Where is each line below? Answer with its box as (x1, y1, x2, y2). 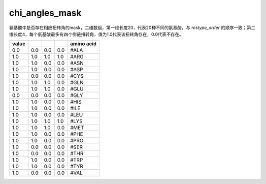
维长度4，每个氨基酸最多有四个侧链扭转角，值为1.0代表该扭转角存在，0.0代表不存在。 (9, 31, 184, 37)
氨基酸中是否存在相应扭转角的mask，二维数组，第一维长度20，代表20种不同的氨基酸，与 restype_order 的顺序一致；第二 (9, 25, 256, 31)
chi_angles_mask (9, 7, 82, 18)
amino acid (70, 40, 97, 47)
